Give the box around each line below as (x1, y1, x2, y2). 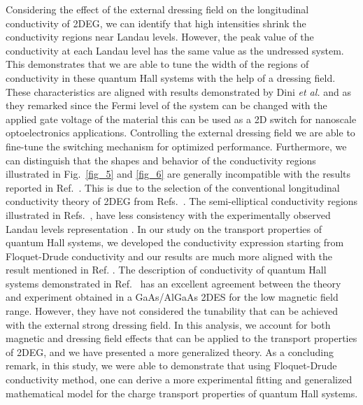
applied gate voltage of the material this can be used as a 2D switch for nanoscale (6, 111, 357, 126)
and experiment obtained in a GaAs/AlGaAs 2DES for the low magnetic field (6, 290, 339, 304)
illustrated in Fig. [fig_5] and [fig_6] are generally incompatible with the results (6, 166, 351, 181)
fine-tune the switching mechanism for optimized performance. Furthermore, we (6, 138, 347, 153)
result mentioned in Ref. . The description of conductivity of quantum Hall (6, 262, 327, 277)
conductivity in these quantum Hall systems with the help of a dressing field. (6, 70, 336, 85)
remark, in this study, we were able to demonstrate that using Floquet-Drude (6, 358, 337, 373)
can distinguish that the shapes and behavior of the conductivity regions (6, 152, 316, 167)
